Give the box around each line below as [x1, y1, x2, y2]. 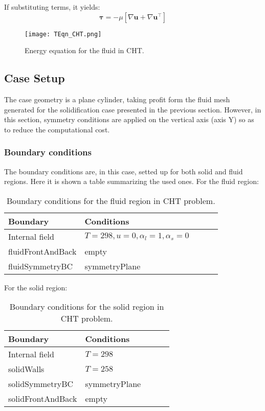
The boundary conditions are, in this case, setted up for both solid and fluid [4, 166, 243, 176]
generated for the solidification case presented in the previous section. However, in [4, 104, 261, 115]
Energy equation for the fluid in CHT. [25, 45, 144, 56]
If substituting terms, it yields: [4, 2, 100, 12]
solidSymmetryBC [8, 378, 74, 390]
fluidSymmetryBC [8, 260, 73, 272]
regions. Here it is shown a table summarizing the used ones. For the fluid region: [4, 176, 259, 187]
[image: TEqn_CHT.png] [25, 30, 102, 38]
